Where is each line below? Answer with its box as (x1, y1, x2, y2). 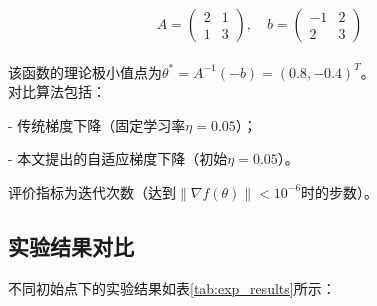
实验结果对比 (8, 230, 134, 261)
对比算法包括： (8, 81, 106, 102)
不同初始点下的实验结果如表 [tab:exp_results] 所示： (8, 277, 336, 298)
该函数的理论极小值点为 (8, 61, 162, 82)
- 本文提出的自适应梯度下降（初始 (8, 148, 228, 169)
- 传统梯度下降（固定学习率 (8, 114, 186, 135)
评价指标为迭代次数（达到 (8, 181, 176, 202)
